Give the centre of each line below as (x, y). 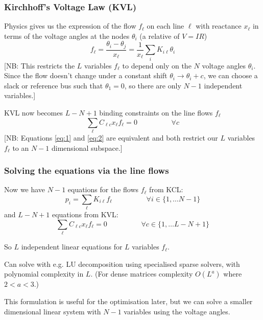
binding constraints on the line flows (156, 112)
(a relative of (160, 36)
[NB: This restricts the (40, 65)
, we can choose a (231, 75)
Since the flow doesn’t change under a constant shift (86, 75)
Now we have (25, 189)
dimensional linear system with (53, 311)
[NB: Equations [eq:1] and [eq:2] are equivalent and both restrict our (111, 137)
